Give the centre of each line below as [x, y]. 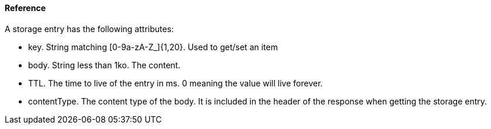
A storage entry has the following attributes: [89, 29]
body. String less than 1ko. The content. [104, 65]
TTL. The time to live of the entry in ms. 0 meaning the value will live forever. [176, 83]
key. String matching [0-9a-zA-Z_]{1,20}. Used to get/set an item [153, 47]
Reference [25, 8]
